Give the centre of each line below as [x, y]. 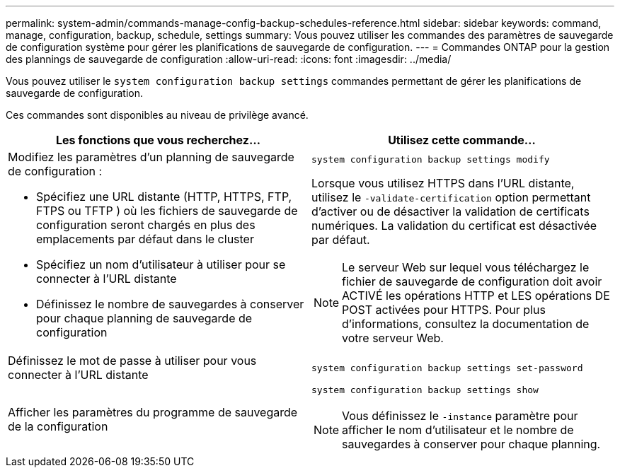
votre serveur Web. [393, 338]
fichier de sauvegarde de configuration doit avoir [472, 281]
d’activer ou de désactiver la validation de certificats [450, 211]
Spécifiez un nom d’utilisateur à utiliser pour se [161, 264]
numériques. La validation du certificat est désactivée [454, 225]
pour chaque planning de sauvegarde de [144, 318]
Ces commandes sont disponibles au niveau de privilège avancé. [157, 115]
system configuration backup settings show [425, 390]
